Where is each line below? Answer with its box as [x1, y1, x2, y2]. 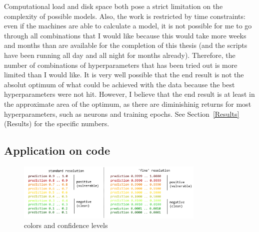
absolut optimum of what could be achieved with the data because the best [4, 79, 235, 89]
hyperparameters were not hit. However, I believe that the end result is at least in [4, 89, 255, 99]
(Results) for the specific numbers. [4, 118, 109, 129]
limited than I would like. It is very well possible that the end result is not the [4, 69, 244, 80]
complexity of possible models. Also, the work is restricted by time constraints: [4, 10, 245, 21]
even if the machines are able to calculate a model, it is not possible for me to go [4, 20, 252, 31]
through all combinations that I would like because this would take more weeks [4, 30, 246, 40]
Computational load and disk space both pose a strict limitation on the [4, 1, 223, 11]
